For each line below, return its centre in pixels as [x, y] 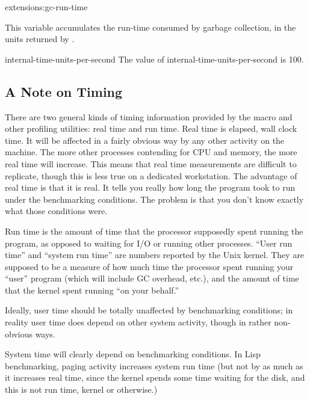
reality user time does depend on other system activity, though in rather [138, 322]
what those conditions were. [56, 211]
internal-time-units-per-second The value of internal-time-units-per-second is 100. [154, 59]
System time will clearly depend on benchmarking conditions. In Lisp [133, 354]
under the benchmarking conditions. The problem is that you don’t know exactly [154, 199]
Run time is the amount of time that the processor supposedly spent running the [154, 231]
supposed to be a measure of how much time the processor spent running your [149, 266]
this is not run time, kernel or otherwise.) [81, 389]
